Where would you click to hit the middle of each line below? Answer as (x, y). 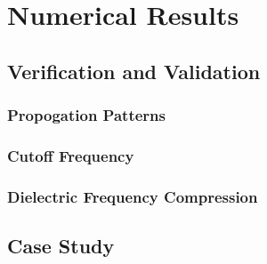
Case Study (61, 246)
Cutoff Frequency (71, 155)
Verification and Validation (134, 71)
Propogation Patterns (86, 115)
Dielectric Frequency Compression (133, 196)
